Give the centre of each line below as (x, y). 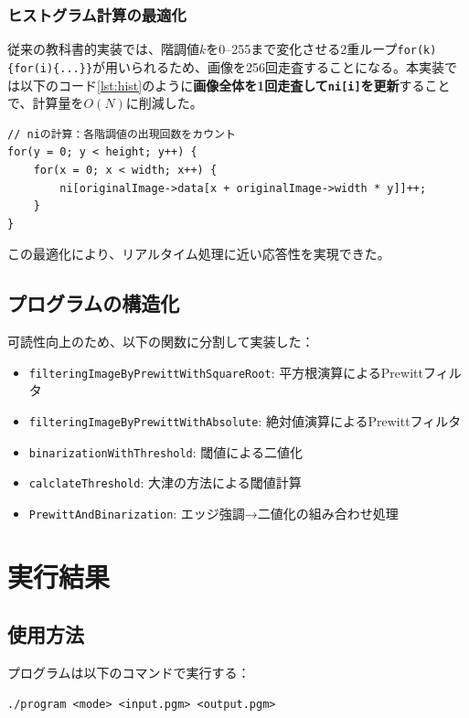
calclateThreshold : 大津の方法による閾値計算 (165, 482)
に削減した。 (164, 103)
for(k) (417, 51)
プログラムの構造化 (94, 303)
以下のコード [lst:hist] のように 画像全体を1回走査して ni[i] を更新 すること (235, 85)
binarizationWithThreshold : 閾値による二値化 (165, 451)
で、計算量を (46, 103)
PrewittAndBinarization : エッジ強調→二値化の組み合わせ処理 (213, 513)
